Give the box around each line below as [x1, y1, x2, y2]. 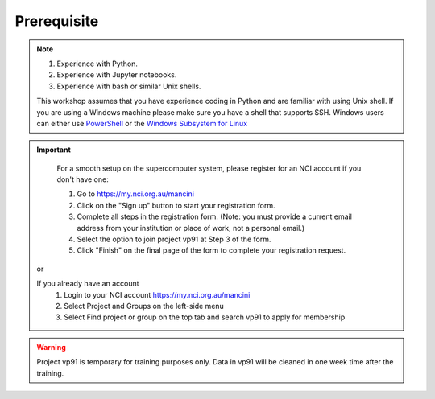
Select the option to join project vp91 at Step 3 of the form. [77, 234, 271, 245]
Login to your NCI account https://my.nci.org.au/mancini [64, 290, 251, 299]
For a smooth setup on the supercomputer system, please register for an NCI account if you [56, 163, 362, 173]
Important [36, 145, 72, 154]
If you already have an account [36, 278, 140, 289]
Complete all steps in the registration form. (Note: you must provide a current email [77, 212, 352, 221]
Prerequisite [14, 12, 99, 30]
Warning [36, 342, 66, 352]
